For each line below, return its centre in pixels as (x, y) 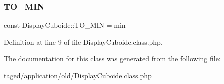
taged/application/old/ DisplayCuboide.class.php (78, 75)
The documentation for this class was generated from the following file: (112, 58)
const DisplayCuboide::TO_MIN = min (65, 25)
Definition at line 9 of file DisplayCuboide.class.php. (83, 42)
